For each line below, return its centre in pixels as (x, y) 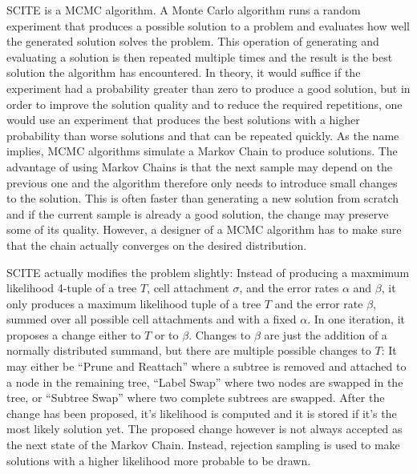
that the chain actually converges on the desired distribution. (157, 245)
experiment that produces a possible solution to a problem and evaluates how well (208, 25)
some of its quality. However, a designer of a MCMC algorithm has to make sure (204, 229)
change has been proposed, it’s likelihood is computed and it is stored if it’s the (202, 413)
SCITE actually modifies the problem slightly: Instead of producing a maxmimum (208, 272)
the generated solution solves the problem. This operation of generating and (193, 41)
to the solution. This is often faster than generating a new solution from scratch (203, 198)
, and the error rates (289, 288)
